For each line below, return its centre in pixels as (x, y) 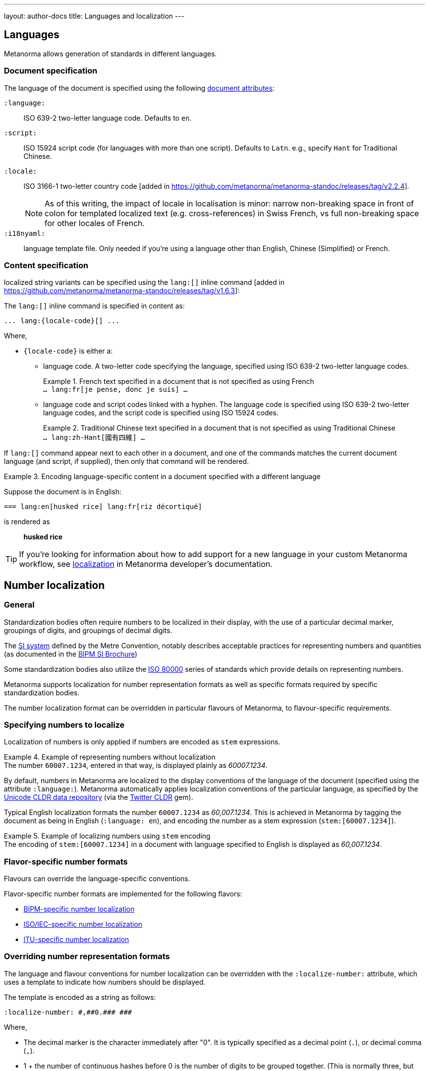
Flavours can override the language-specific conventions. (97, 879)
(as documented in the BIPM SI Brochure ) (71, 654)
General (19, 605)
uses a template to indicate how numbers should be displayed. (105, 982)
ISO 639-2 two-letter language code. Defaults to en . (108, 118)
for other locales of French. (95, 223)
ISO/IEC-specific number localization (83, 924)
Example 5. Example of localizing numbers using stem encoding (107, 836)
